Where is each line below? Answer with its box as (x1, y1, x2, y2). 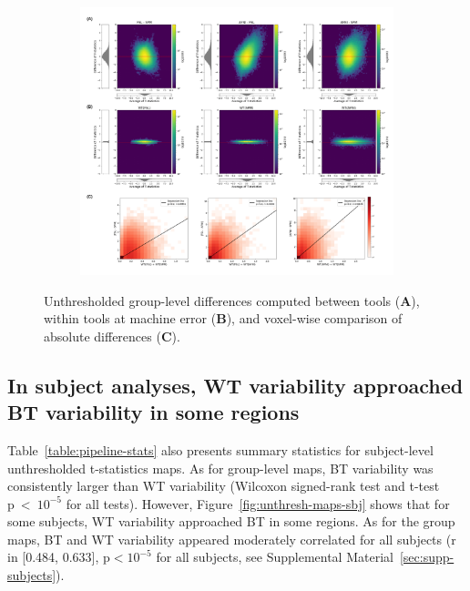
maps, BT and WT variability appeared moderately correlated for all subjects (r (7, 529, 456, 548)
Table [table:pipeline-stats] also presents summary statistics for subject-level (7, 440, 434, 459)
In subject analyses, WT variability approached (7, 371, 464, 399)
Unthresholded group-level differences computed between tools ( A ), (44, 290, 420, 310)
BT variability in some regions (7, 398, 300, 426)
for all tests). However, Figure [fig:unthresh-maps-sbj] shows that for (66, 494, 450, 513)
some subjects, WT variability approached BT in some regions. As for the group (7, 512, 455, 531)
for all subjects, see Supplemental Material (156, 547, 393, 566)
